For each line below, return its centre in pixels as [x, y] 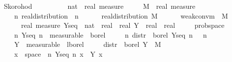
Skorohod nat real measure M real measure [100, 6]
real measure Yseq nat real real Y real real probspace [123, 25]
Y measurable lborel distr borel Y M [87, 44]
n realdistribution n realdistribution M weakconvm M [121, 15]
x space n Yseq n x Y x [58, 53]
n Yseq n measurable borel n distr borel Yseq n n [110, 34]
